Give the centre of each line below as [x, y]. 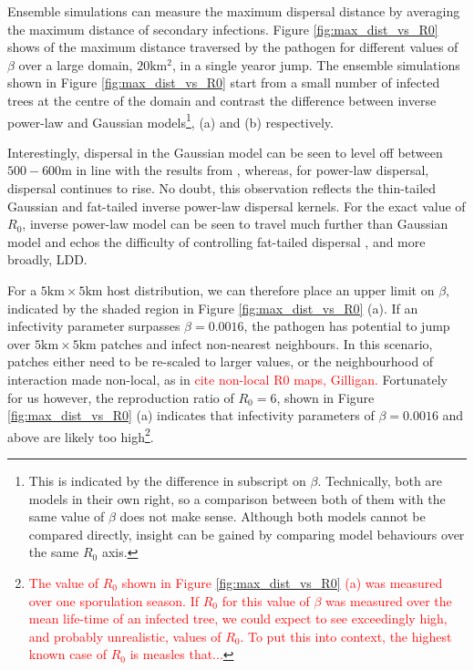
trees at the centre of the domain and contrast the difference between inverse [222, 100]
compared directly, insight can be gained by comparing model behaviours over [247, 534]
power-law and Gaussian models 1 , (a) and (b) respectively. [170, 120]
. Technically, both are [380, 480]
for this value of [266, 600]
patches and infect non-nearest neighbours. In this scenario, [267, 343]
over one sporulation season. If [113, 600]
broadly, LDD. [47, 259]
